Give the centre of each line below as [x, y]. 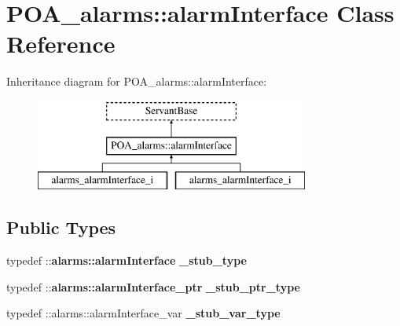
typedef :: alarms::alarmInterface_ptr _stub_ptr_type [153, 286]
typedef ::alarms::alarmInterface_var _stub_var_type [143, 313]
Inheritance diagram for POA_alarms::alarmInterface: [137, 81]
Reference [61, 44]
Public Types [61, 227]
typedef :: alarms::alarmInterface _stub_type [127, 260]
